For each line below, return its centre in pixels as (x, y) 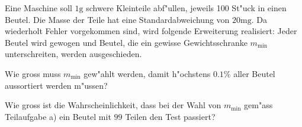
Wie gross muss (33, 73)
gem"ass (258, 105)
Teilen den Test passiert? (170, 116)
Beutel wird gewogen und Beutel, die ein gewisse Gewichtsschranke (126, 42)
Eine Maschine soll (38, 8)
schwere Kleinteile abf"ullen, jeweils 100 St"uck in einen (186, 8)
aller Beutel (254, 73)
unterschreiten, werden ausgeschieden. (73, 54)
